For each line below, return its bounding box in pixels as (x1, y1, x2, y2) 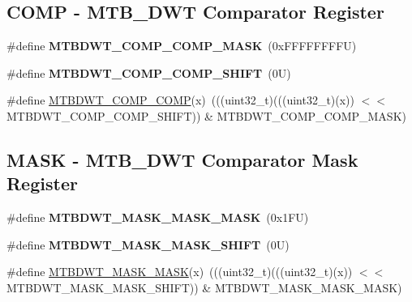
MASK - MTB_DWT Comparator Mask (6, 147, 358, 172)
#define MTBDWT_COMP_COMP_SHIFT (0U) (6, 64, 291, 81)
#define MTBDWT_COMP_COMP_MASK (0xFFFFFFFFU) (6, 37, 357, 54)
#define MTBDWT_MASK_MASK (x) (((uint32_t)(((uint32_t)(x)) (6, 263, 353, 280)
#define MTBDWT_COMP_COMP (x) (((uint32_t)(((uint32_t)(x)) (6, 91, 355, 108)
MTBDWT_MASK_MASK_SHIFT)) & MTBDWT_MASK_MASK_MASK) (6, 279, 402, 296)
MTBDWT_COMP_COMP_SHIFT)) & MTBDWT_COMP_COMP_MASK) (6, 107, 406, 124)
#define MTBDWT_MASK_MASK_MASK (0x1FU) (6, 209, 309, 226)
